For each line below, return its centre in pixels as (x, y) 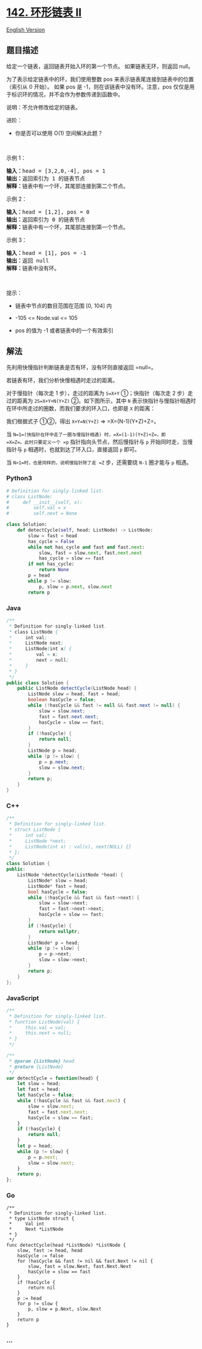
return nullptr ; (59, 931)
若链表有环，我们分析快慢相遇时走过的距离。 (62, 380)
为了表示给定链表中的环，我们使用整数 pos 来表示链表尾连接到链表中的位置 (100, 79)
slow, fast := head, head (50, 1250)
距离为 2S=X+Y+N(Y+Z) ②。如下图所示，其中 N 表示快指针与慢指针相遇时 (106, 401)
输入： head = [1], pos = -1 (46, 253)
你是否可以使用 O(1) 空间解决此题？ (59, 133)
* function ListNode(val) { (44, 1022)
